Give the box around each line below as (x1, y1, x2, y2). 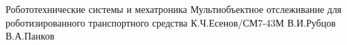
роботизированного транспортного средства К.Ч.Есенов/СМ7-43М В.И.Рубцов (6, 15, 336, 29)
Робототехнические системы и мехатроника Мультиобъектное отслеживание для (6, 2, 342, 16)
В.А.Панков (6, 29, 54, 43)
